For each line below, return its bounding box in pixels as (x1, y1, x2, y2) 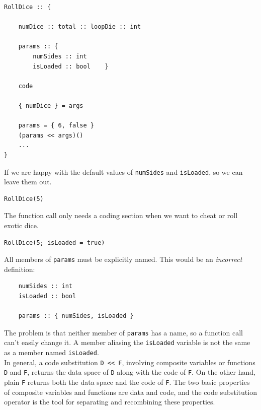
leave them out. (4, 176, 52, 187)
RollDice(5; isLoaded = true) (4, 239, 105, 246)
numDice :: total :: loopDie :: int (18, 23, 141, 31)
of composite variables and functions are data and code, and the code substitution (4, 386, 257, 397)
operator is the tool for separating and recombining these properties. (4, 396, 215, 407)
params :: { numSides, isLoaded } (18, 312, 134, 320)
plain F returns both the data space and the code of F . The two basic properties (4, 377, 250, 387)
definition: (4, 263, 35, 274)
